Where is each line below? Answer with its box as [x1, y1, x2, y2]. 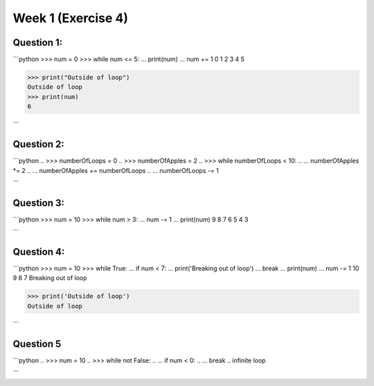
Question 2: [12, 138, 65, 150]
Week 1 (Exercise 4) [12, 10, 128, 26]
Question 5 [12, 338, 62, 349]
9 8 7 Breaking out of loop [12, 274, 87, 282]
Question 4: [12, 246, 65, 257]
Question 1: [12, 37, 63, 48]
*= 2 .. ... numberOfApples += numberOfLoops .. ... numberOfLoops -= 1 [12, 166, 220, 174]
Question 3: [12, 197, 65, 209]
